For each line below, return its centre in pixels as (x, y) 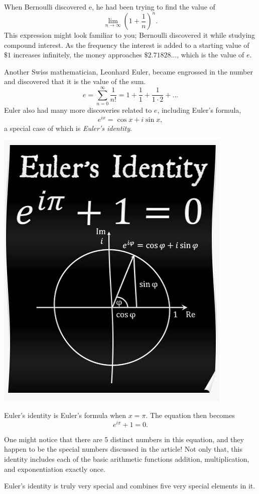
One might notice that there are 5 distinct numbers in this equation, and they (124, 439)
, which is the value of (211, 55)
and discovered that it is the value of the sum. (75, 81)
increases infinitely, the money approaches (78, 55)
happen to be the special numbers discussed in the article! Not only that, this (123, 449)
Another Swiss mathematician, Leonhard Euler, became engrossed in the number (128, 71)
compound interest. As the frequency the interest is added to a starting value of (127, 45)
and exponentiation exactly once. (55, 469)
